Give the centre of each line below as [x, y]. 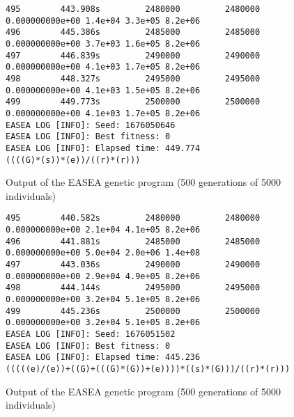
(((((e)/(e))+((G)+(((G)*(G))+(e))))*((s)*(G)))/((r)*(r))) [148, 369]
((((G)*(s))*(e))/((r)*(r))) [73, 160]
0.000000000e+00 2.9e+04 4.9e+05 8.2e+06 [103, 276]
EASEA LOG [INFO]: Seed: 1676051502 [91, 334]
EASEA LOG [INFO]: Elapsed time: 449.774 [103, 148]
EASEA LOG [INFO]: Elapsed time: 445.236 [103, 357]
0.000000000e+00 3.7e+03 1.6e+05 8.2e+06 [103, 44]
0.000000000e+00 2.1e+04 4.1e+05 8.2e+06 [103, 230]
